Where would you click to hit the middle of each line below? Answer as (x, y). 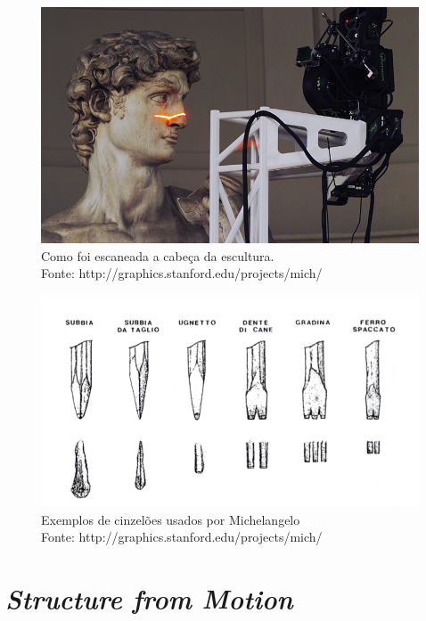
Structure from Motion (149, 599)
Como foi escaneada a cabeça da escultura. (158, 255)
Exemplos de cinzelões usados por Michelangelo (171, 519)
